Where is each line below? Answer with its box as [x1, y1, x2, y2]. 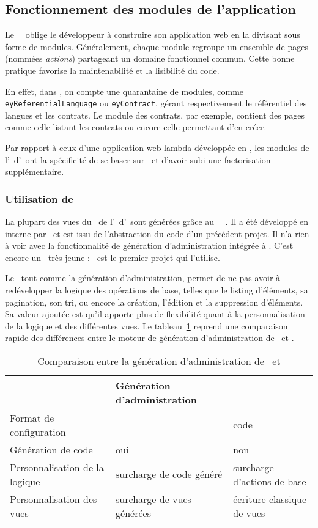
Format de [10, 410, 54, 425]
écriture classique [233, 491, 307, 506]
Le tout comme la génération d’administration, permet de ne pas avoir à [5, 271, 281, 284]
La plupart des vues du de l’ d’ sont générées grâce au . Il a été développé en [5, 215, 309, 228]
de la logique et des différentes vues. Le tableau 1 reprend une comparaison [5, 319, 288, 332]
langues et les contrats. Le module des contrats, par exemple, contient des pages [5, 108, 305, 121]
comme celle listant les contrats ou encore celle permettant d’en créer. [5, 120, 267, 133]
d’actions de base [233, 474, 306, 488]
